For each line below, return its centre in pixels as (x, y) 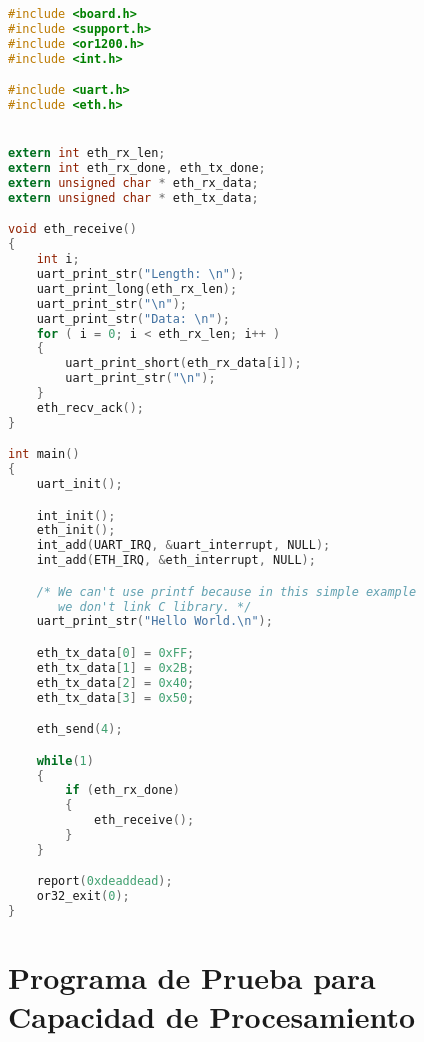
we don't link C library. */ (155, 606)
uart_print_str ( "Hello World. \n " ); (154, 621)
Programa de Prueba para (192, 977)
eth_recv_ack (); (90, 407)
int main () (44, 454)
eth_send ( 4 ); (79, 729)
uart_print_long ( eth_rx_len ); (137, 288)
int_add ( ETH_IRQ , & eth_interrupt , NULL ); (176, 560)
